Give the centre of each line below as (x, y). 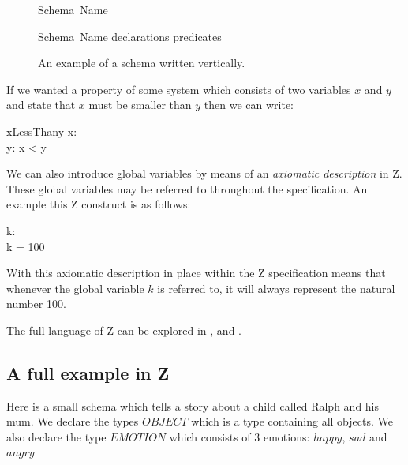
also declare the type (56, 436)
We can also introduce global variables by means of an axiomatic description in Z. (204, 173)
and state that (41, 105)
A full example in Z (88, 372)
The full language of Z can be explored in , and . (124, 330)
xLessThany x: (42, 131)
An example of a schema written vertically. (142, 63)
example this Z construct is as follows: (99, 204)
